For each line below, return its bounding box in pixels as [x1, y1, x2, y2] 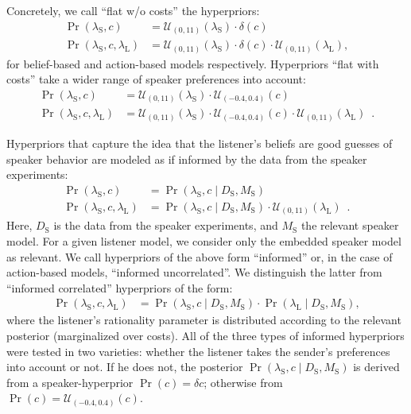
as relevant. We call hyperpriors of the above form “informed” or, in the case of [6, 248, 393, 265]
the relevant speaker [300, 217, 399, 234]
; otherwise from [204, 373, 283, 390]
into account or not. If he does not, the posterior [6, 358, 243, 375]
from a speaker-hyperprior [6, 373, 134, 390]
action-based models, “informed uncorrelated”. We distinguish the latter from [6, 264, 382, 281]
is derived [353, 358, 400, 375]
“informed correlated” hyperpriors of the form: [6, 279, 233, 296]
